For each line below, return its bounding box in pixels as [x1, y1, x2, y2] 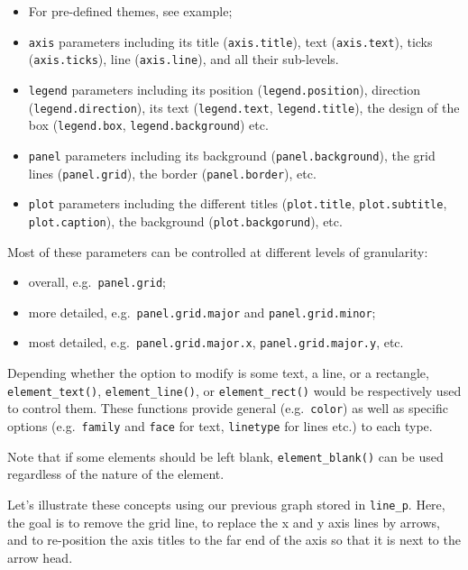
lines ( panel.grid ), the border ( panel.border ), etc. [28, 163, 317, 182]
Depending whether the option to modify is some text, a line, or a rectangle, [7, 363, 429, 382]
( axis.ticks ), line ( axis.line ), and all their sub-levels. [28, 50, 339, 69]
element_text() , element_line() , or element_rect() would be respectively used [7, 381, 462, 400]
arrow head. [7, 547, 73, 566]
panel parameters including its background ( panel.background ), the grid [28, 145, 436, 164]
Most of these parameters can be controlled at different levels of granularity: [7, 242, 428, 261]
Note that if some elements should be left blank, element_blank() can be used [7, 446, 444, 465]
